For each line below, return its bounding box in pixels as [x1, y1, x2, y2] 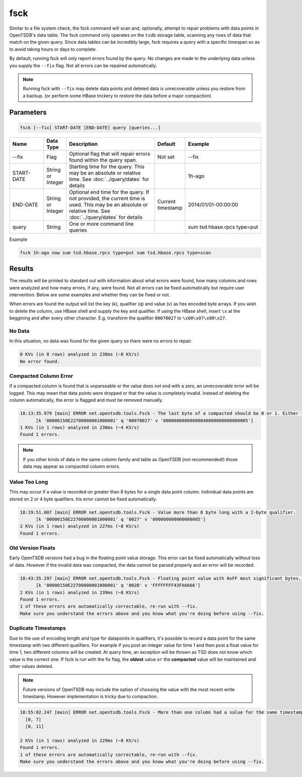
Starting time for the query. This [68, 163, 144, 170]
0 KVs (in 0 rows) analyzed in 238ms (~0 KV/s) [20, 352, 139, 357]
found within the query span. [68, 156, 137, 163]
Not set [157, 153, 175, 160]
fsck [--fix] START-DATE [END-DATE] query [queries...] [20, 125, 161, 130]
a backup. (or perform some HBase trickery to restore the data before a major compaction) [23, 93, 211, 99]
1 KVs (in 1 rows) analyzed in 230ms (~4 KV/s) [20, 424, 139, 430]
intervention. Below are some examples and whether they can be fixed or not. [9, 292, 171, 298]
